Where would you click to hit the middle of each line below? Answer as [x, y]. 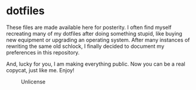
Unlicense [33, 82]
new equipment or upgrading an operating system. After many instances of [98, 40]
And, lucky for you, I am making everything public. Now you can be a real [96, 64]
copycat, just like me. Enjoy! [40, 70]
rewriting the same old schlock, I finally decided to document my [85, 46]
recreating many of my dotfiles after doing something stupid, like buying [94, 33]
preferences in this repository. [43, 52]
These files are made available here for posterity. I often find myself [89, 27]
